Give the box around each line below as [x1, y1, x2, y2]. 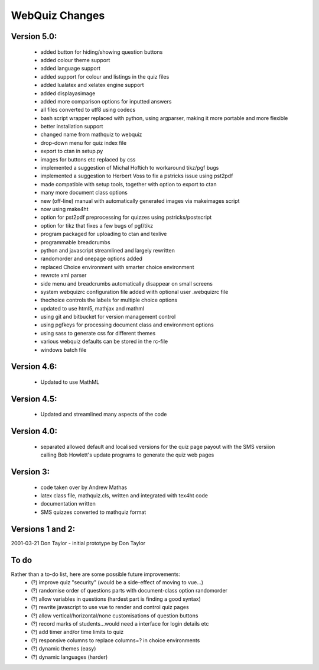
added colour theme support [40, 56, 110, 63]
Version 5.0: [11, 31, 57, 41]
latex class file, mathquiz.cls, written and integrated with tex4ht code [40, 492, 208, 499]
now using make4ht [40, 205, 89, 212]
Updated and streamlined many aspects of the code [40, 411, 167, 418]
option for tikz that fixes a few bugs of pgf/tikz [40, 222, 154, 229]
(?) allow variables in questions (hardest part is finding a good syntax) [31, 595, 201, 603]
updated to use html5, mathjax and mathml [40, 305, 145, 312]
